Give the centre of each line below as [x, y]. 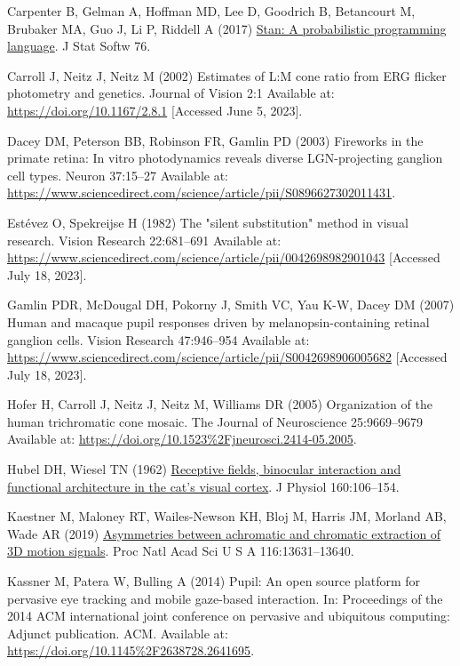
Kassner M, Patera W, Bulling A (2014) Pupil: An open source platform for [214, 581]
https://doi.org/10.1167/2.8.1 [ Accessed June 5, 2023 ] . [155, 110]
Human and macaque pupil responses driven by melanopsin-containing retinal [218, 321]
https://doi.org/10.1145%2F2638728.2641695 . [131, 650]
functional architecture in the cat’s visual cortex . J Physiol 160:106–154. [203, 486]
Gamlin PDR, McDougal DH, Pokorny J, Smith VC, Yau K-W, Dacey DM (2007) [231, 305]
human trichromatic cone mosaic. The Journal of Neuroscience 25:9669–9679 [215, 421]
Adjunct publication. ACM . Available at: [118, 633]
